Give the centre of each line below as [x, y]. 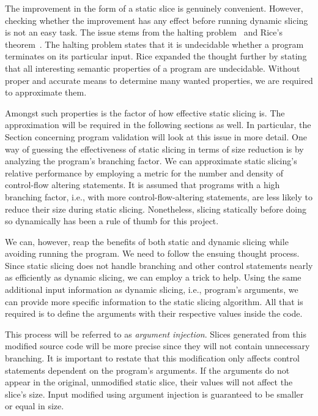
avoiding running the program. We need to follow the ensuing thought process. [152, 253]
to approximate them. [46, 92]
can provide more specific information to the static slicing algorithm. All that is [154, 301]
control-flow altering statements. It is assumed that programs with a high [142, 185]
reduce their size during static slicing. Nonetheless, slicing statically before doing [156, 209]
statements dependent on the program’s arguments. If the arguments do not [147, 370]
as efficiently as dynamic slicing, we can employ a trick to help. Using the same [153, 277]
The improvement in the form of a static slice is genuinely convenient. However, [154, 8]
